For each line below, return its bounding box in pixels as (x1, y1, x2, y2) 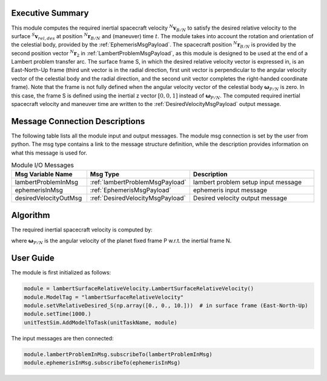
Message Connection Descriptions (11, 116, 145, 127)
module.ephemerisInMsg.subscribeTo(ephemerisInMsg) (24, 359, 181, 366)
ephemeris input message (193, 186, 268, 194)
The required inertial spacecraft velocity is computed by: (11, 226, 153, 233)
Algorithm (11, 210, 50, 220)
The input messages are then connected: (11, 334, 114, 342)
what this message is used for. (11, 149, 88, 156)
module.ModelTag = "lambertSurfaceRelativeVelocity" (24, 294, 184, 300)
